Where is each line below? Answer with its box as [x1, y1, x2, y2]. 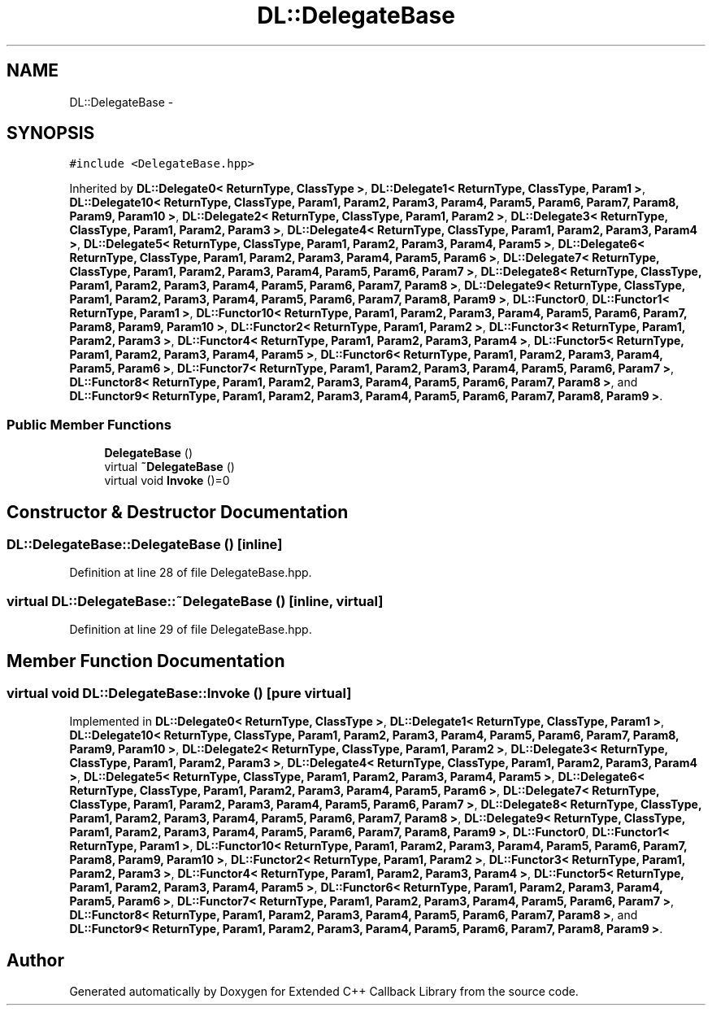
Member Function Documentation [7, 650, 285, 671]
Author [7, 949, 64, 971]
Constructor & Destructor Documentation [7, 501, 349, 522]
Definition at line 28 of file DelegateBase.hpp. [69, 565, 312, 580]
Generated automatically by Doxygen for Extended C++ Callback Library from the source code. [69, 984, 579, 999]
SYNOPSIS [7, 123, 95, 144]
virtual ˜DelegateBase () [104, 460, 235, 474]
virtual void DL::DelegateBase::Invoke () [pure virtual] [7, 685, 352, 701]
